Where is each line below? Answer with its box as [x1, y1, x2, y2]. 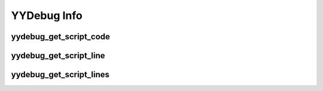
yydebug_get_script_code [11, 32, 111, 42]
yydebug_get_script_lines [11, 70, 110, 80]
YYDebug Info [11, 9, 83, 22]
